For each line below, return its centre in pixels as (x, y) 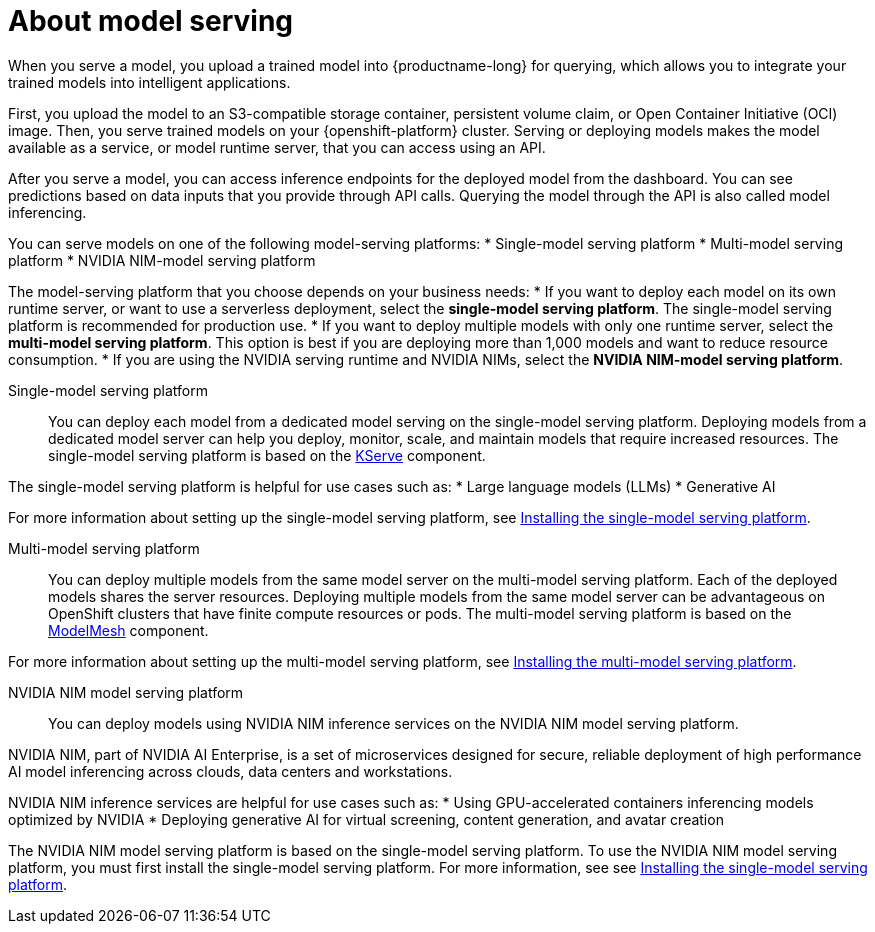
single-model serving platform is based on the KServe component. (267, 455)
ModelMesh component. (128, 630)
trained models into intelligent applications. (149, 82)
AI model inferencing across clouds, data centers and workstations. (230, 771)
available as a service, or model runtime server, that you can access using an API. (277, 147)
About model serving (151, 21)
